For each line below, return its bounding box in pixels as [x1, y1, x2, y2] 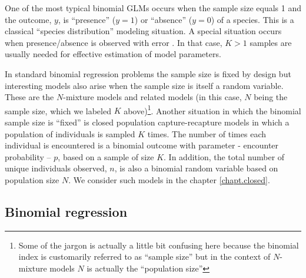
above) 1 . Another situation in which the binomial [124, 102, 301, 117]
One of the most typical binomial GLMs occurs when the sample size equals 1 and [5, 2, 301, 14]
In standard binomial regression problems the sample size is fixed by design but [5, 67, 291, 80]
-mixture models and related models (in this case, [63, 91, 242, 103]
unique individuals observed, [5, 162, 107, 174]
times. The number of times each [147, 127, 266, 140]
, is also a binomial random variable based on [114, 162, 278, 174]
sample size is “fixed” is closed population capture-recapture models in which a [5, 116, 290, 128]
